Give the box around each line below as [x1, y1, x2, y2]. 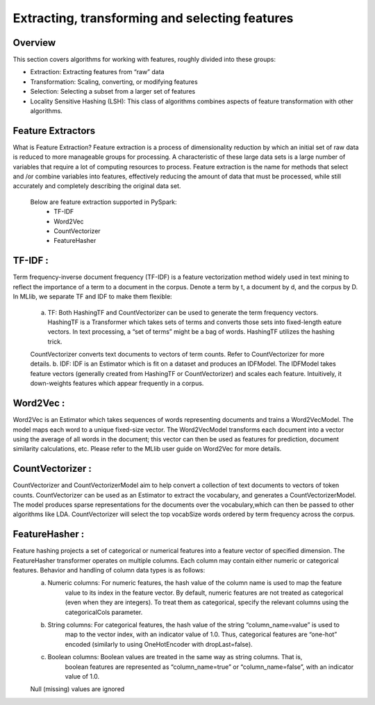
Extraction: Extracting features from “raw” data [30, 68, 165, 76]
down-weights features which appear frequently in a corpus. [30, 379, 204, 388]
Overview [12, 37, 56, 49]
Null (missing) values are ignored [30, 685, 125, 693]
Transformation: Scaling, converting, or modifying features [30, 77, 198, 86]
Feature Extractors [12, 125, 96, 137]
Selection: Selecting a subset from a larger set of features [30, 87, 196, 96]
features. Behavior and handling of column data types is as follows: [12, 566, 206, 575]
